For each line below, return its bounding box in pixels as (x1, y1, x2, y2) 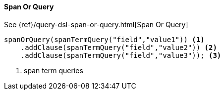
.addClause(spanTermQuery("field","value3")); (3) (20, 51, 222, 59)
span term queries (24, 66, 83, 75)
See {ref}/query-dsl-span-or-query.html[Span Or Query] (4, 20, 188, 29)
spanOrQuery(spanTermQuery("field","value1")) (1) (4, 35, 205, 44)
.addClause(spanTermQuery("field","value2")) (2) (20, 43, 217, 51)
